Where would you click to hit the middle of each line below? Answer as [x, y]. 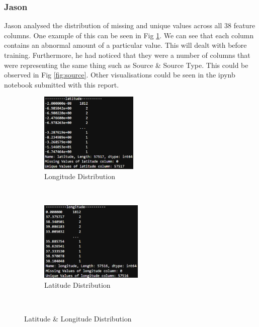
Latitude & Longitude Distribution [78, 318]
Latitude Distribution [77, 284]
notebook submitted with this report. [62, 84]
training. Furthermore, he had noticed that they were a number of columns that [127, 55]
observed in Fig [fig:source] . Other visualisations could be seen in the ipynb [120, 75]
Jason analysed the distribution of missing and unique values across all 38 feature [130, 25]
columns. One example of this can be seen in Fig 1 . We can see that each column [129, 35]
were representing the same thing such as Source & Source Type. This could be [126, 65]
